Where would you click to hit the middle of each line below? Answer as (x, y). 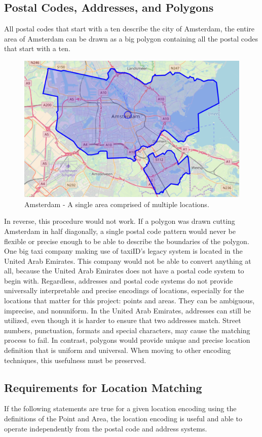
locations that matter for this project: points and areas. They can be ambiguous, (129, 301)
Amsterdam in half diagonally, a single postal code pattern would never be (120, 231)
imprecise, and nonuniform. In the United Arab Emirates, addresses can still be (127, 310)
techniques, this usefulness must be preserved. (75, 360)
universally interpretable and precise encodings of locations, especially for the (124, 290)
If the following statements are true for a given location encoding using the (120, 408)
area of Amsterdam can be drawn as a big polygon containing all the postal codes (131, 38)
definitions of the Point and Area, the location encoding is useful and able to (123, 419)
